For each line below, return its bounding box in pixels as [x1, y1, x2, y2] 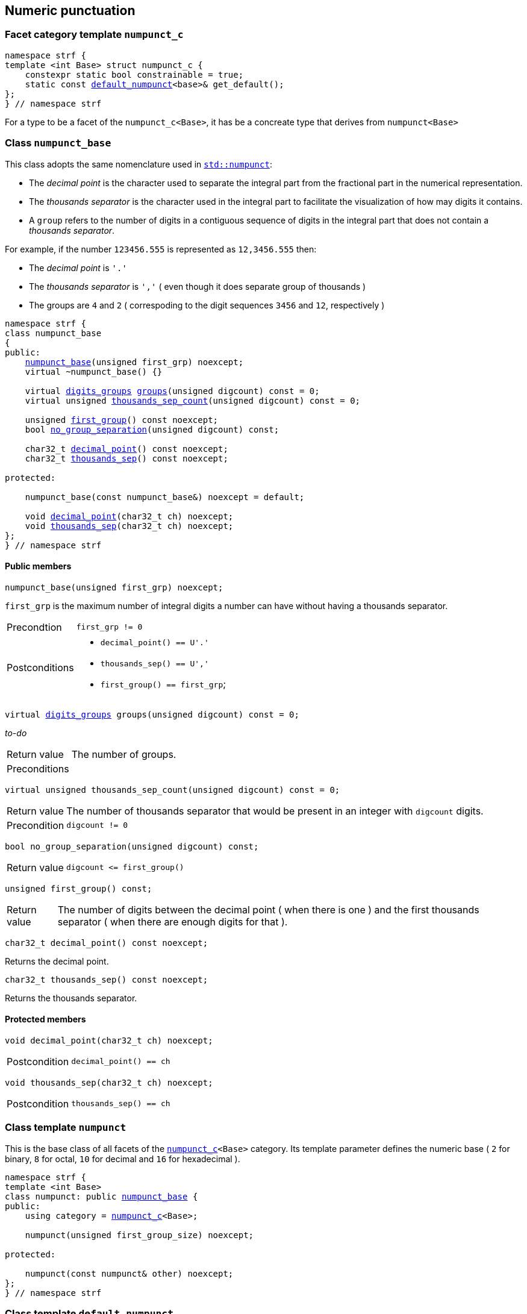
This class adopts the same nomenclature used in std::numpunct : [5, 158, 272, 169]
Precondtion [7, 621, 62, 633]
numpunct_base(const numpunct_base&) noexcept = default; [25, 492, 305, 502]
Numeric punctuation [5, 3, 136, 18]
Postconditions [7, 661, 74, 674]
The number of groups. [71, 748, 176, 760]
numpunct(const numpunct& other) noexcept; [25, 1268, 234, 1278]
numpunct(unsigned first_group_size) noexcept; [25, 1230, 254, 1240]
